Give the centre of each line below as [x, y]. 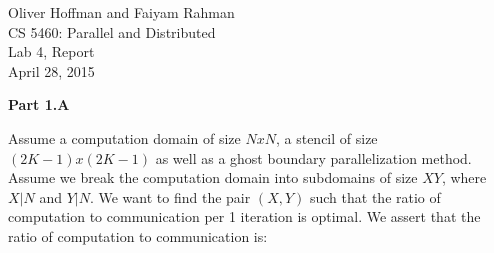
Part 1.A [39, 104]
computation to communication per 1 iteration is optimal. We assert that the [244, 216]
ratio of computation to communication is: [138, 235]
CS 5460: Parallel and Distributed [112, 31]
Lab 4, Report [51, 51]
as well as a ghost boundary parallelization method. [313, 157]
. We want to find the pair [170, 196]
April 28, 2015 [51, 70]
